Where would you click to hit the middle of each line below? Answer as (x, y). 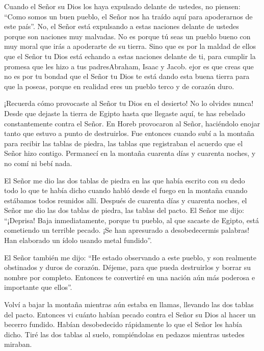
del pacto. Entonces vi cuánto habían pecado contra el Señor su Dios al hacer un (130, 314)
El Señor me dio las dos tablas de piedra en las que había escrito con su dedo (125, 180)
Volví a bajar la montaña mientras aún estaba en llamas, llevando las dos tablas (129, 304)
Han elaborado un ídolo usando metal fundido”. (78, 240)
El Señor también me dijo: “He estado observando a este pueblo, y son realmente (130, 257)
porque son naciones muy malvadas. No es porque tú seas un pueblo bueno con (127, 36)
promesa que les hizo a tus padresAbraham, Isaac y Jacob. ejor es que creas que (129, 66)
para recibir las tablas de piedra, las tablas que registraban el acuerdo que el (124, 143)
